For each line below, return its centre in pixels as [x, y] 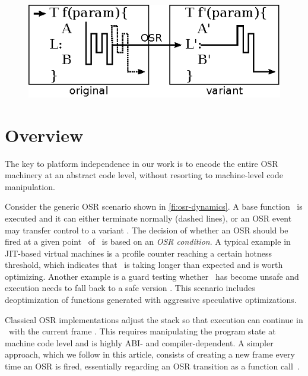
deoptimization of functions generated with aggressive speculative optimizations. [151, 300]
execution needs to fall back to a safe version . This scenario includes [130, 288]
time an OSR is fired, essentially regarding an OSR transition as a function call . [152, 366]
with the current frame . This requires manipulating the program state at [142, 331]
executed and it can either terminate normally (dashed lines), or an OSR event [148, 218]
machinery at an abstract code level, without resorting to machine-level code [144, 175]
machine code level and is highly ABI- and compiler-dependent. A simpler [139, 342]
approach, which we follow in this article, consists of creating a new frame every [150, 354]
